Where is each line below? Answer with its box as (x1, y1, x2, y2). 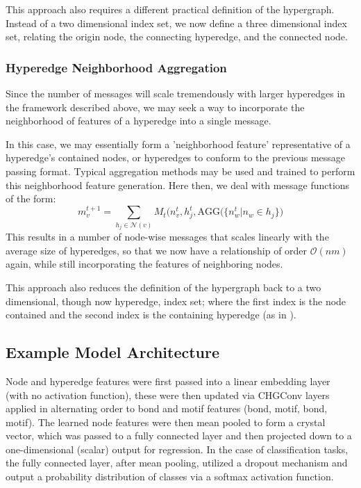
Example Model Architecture (6, 341, 220, 363)
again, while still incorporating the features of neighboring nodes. (6, 257, 283, 271)
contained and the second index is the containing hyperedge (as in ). (6, 307, 296, 322)
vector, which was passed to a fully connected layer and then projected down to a (6, 428, 352, 443)
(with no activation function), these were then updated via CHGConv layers (6, 387, 330, 402)
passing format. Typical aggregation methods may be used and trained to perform (6, 163, 355, 178)
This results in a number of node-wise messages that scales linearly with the (6, 229, 329, 244)
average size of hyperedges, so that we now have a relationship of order (6, 243, 308, 257)
